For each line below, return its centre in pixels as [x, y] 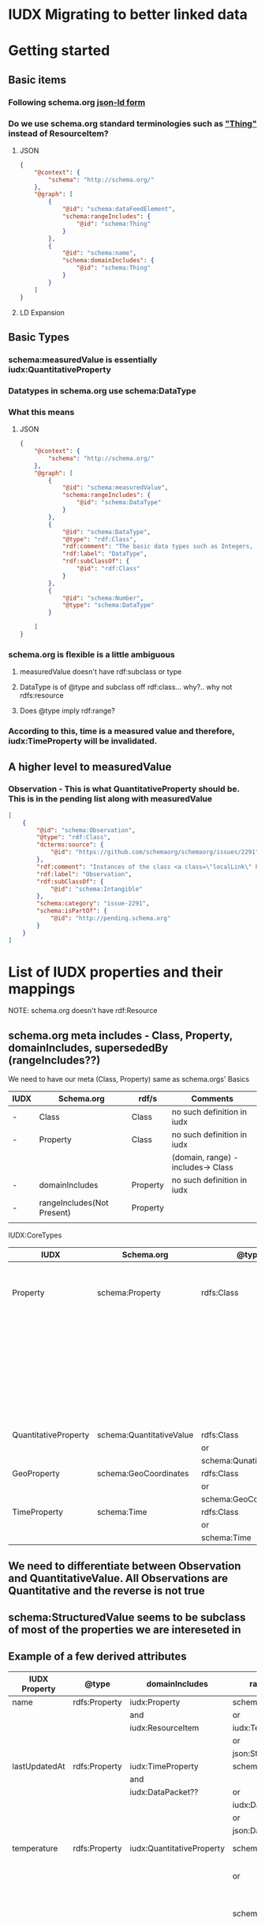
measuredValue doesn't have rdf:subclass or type [101, 672]
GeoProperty [36, 1474]
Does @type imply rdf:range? [67, 711]
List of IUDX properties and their [116, 972]
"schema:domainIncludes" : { [108, 261]
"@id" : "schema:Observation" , [86, 830]
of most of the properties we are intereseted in [125, 1630]
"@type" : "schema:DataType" [108, 605]
